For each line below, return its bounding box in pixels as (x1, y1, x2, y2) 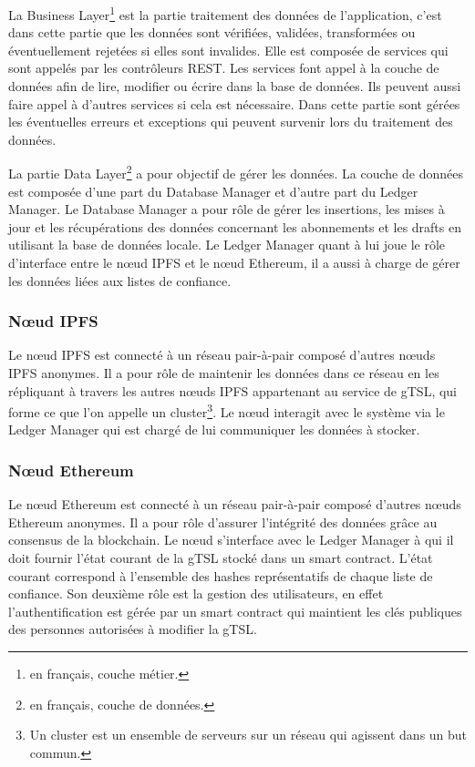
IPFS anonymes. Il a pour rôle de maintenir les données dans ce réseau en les (8, 363, 439, 383)
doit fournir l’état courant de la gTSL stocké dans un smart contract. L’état (8, 548, 433, 568)
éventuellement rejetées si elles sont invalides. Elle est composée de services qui (8, 40, 449, 59)
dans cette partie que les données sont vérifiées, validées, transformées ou (8, 23, 416, 42)
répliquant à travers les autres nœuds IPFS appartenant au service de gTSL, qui (8, 381, 457, 400)
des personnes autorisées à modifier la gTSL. (8, 619, 257, 639)
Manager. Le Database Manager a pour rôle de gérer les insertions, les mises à (8, 199, 445, 219)
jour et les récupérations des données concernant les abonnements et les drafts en (8, 217, 461, 236)
